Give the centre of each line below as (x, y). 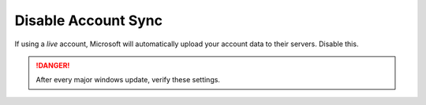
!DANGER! (53, 65)
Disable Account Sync (89, 20)
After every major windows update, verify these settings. (128, 80)
